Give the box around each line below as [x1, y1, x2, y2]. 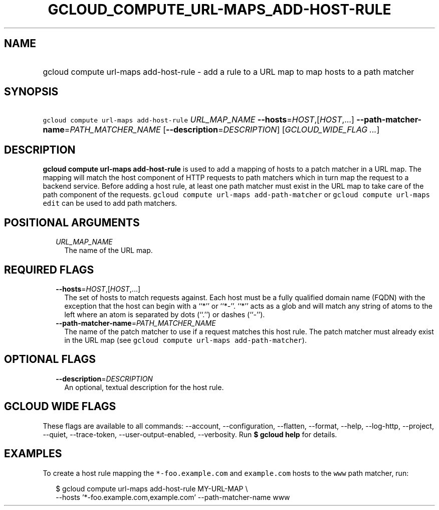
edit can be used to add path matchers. [43, 199, 177, 208]
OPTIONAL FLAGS [4, 353, 96, 366]
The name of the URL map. [64, 246, 153, 255]
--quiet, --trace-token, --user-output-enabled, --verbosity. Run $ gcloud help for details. [43, 430, 337, 439]
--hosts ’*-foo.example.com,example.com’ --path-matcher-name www [56, 492, 290, 501]
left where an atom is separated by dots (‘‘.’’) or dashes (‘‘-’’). [64, 310, 265, 319]
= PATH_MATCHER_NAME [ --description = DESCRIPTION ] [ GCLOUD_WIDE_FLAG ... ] [64, 124, 380, 135]
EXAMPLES [4, 447, 62, 460]
